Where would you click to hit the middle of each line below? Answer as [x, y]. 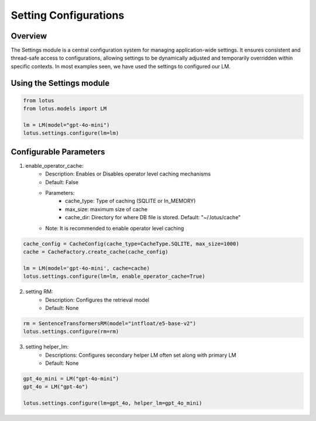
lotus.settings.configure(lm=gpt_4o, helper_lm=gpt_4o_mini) [113, 403]
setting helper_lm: [47, 347]
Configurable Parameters [58, 152]
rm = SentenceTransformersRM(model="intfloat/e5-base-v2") [109, 323]
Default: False [62, 182]
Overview [29, 36]
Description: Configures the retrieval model [97, 300]
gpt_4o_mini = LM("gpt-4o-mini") [71, 379]
